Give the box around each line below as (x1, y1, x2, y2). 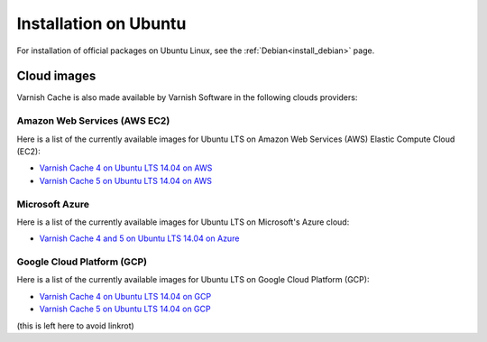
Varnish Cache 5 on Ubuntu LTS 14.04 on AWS (39, 175, 212, 186)
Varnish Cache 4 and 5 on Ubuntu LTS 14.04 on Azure (39, 233, 240, 244)
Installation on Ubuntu (16, 14, 187, 33)
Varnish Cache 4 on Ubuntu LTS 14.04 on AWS (39, 162, 213, 173)
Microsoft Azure (16, 198, 90, 210)
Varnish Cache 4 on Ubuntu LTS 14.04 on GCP (39, 291, 212, 301)
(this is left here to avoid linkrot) (16, 320, 134, 331)
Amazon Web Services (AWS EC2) (16, 115, 170, 127)
